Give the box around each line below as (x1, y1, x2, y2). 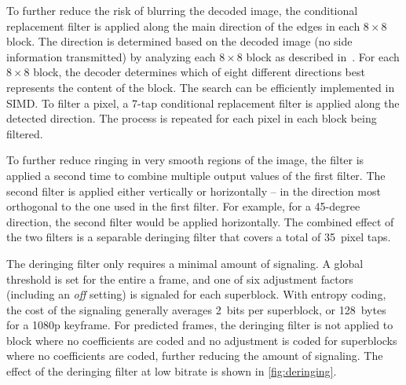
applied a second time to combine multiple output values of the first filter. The (6, 167, 386, 183)
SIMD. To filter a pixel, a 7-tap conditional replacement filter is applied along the (6, 94, 400, 111)
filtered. (6, 125, 43, 141)
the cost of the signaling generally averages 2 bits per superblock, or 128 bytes (6, 301, 386, 317)
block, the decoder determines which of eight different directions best (33, 64, 365, 80)
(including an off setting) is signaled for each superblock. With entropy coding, (6, 286, 386, 302)
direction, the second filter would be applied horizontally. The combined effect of (6, 213, 394, 229)
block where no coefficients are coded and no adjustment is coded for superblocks (6, 332, 397, 348)
